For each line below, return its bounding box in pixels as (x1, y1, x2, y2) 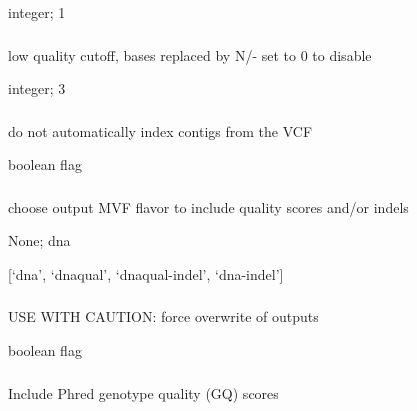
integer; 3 (8, 78, 66, 99)
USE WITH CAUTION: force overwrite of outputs (8, 306, 319, 327)
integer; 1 (8, 2, 66, 22)
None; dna (8, 230, 71, 251)
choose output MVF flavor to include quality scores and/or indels (8, 196, 409, 217)
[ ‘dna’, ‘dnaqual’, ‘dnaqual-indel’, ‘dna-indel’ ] (8, 263, 284, 284)
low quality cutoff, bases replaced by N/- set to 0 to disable (8, 44, 372, 65)
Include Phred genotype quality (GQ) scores (8, 382, 279, 403)
